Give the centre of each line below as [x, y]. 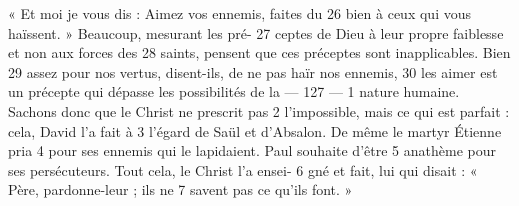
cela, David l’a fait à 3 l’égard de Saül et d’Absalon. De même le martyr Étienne [255, 130]
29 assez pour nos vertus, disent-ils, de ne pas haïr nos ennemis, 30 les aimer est [253, 71]
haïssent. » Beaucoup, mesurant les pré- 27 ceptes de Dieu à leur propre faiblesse [256, 32]
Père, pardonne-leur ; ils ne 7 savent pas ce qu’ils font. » [180, 189]
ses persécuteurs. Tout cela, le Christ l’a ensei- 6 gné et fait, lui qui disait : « [243, 169]
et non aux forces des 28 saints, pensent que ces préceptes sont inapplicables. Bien [259, 52]
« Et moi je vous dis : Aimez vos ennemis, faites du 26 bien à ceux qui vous [239, 13]
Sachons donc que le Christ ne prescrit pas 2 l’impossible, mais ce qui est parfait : [259, 110]
